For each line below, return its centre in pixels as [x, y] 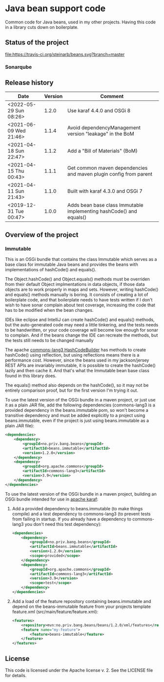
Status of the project [37, 43]
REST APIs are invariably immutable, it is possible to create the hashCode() [81, 365]
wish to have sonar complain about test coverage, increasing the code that [80, 305]
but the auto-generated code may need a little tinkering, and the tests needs [82, 325]
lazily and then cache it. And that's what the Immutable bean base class [77, 371]
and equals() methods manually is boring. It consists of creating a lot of [77, 295]
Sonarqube [19, 67]
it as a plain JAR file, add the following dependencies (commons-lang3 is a [80, 405]
